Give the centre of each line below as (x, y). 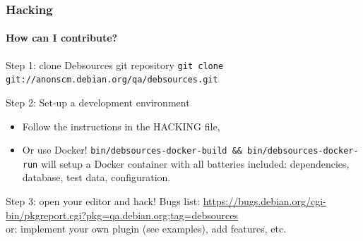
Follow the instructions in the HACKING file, (121, 126)
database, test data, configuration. (96, 177)
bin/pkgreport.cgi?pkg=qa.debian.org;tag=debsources (122, 215)
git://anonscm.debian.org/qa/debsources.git (112, 80)
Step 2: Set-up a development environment (98, 102)
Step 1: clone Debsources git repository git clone (115, 64)
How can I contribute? (62, 38)
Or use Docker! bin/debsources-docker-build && (132, 150)
